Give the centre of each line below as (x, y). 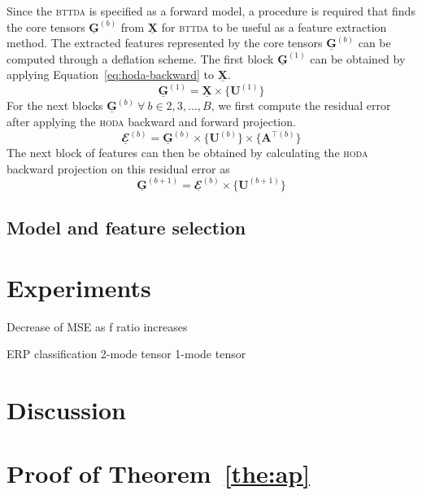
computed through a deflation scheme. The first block (140, 58)
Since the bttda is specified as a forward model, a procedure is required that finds (211, 11)
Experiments (79, 287)
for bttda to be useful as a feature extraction (274, 26)
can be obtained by (358, 58)
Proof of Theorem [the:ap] (159, 473)
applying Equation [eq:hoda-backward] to (111, 74)
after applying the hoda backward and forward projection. (151, 121)
